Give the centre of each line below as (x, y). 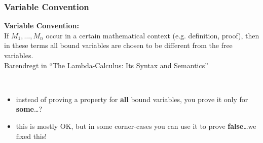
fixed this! (31, 136)
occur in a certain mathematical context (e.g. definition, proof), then (153, 35)
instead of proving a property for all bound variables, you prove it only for (132, 99)
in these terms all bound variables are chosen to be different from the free (118, 45)
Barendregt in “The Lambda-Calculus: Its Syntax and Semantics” (106, 65)
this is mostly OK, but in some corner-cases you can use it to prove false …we (136, 126)
